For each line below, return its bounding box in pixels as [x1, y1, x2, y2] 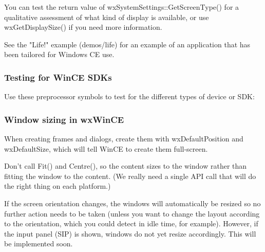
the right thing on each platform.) [4, 181, 111, 191]
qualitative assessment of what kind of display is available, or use [4, 11, 209, 22]
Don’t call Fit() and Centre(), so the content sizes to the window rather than [4, 160, 247, 171]
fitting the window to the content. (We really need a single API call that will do [4, 170, 256, 181]
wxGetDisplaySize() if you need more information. [4, 22, 162, 32]
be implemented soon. [4, 238, 73, 249]
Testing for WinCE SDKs [4, 70, 112, 83]
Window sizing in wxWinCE [4, 113, 124, 125]
